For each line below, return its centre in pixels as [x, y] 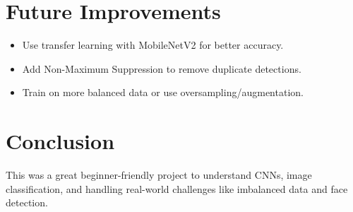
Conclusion [60, 141]
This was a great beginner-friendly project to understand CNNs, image [159, 175]
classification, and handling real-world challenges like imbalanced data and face [177, 188]
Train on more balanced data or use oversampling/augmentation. [163, 92]
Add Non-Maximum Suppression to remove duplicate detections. [162, 68]
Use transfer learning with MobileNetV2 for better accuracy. [153, 45]
